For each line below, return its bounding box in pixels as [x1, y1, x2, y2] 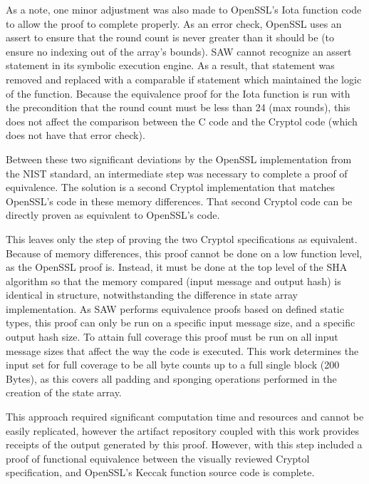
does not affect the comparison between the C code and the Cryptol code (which [6, 113, 358, 128]
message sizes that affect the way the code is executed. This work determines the [6, 343, 359, 358]
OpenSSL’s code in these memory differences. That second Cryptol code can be [6, 193, 353, 208]
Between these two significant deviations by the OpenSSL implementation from [6, 151, 352, 166]
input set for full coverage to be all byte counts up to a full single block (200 [6, 357, 340, 372]
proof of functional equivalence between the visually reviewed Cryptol [6, 450, 310, 465]
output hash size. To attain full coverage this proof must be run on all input [6, 329, 338, 344]
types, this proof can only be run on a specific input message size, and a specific [6, 315, 355, 330]
